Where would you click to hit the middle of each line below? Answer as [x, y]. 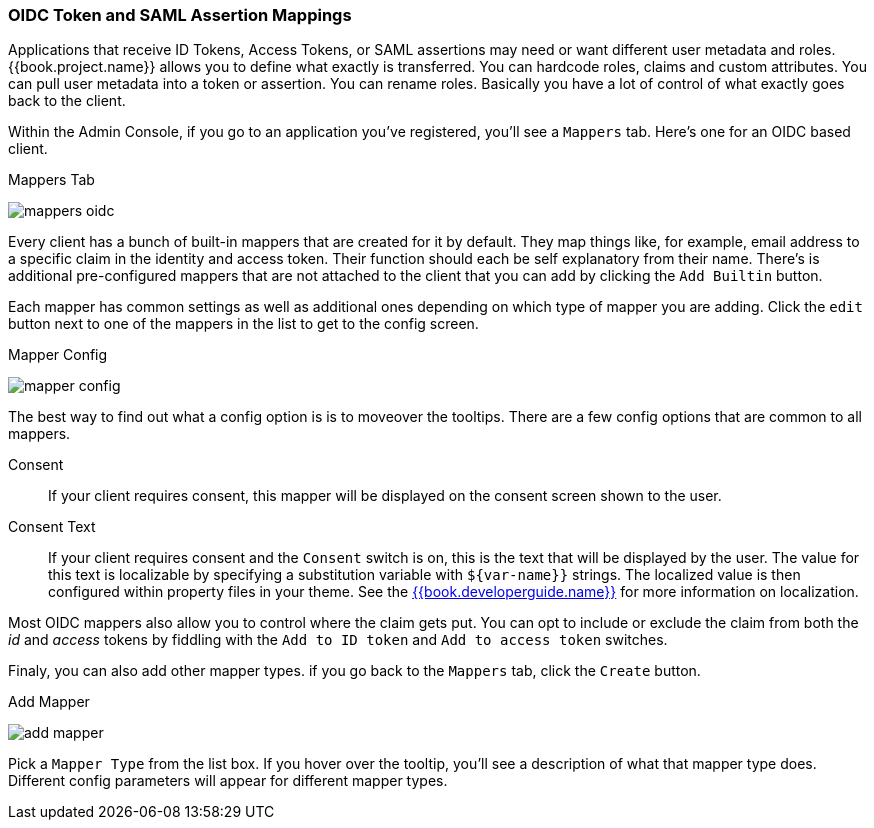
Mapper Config [58, 355]
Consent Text [52, 527]
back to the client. [67, 101]
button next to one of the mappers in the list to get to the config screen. [243, 324]
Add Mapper [49, 702]
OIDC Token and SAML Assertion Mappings [180, 15]
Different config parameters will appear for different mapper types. [228, 781]
